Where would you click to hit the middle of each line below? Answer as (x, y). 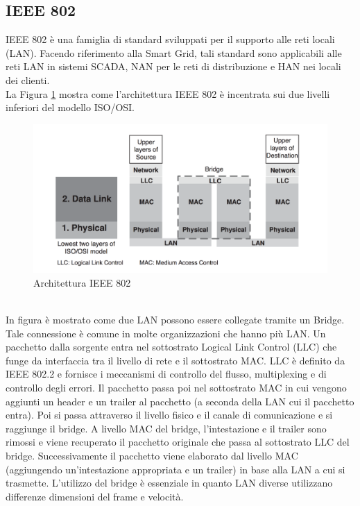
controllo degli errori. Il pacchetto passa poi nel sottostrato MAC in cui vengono (176, 387)
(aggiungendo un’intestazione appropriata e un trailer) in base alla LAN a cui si (175, 469)
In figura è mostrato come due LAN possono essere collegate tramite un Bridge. (175, 320)
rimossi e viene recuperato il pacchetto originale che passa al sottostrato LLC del (178, 442)
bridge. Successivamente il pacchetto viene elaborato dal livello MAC (152, 455)
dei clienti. (28, 79)
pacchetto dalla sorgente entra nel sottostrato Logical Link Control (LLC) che (171, 347)
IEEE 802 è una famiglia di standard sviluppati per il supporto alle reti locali (170, 39)
